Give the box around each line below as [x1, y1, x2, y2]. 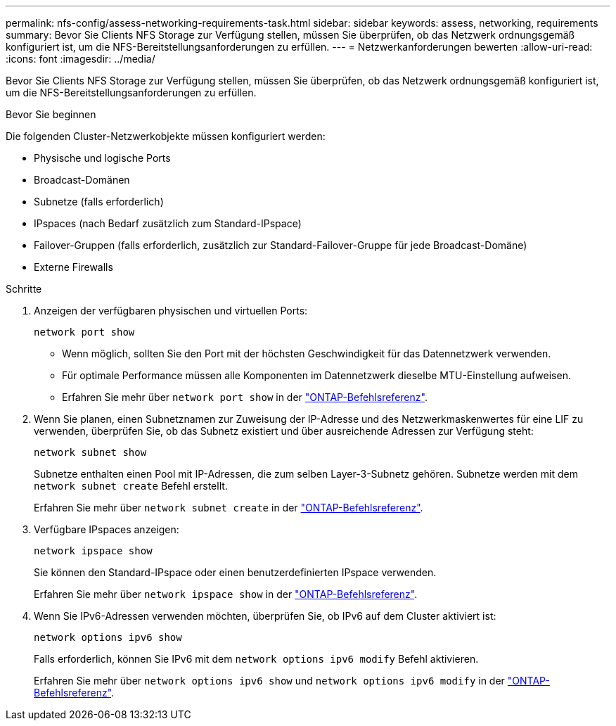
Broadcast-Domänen [34, 174, 130, 186]
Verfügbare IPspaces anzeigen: [34, 523, 179, 535]
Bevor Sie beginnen [6, 108, 96, 120]
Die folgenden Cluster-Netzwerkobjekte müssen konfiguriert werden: [6, 130, 326, 142]
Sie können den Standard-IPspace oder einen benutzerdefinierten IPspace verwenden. [34, 566, 437, 578]
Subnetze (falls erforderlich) [34, 196, 164, 208]
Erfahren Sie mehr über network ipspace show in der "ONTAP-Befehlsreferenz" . [34, 588, 418, 600]
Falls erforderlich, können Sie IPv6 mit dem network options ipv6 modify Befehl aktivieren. [34, 653, 479, 665]
